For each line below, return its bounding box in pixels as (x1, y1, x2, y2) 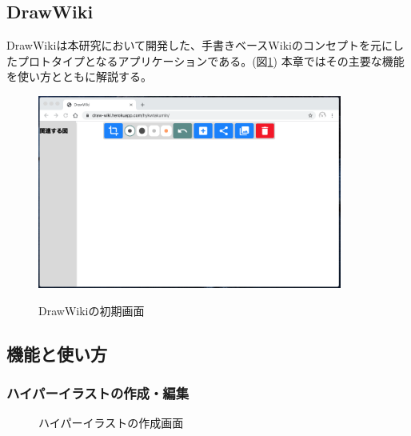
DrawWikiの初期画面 (38, 302, 145, 318)
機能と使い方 (6, 341, 107, 366)
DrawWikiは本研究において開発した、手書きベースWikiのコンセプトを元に (6, 37, 393, 54)
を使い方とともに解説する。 (6, 68, 152, 85)
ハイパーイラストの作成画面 (38, 414, 184, 431)
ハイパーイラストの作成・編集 (6, 382, 190, 402)
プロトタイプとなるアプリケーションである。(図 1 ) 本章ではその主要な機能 (17, 52, 405, 69)
